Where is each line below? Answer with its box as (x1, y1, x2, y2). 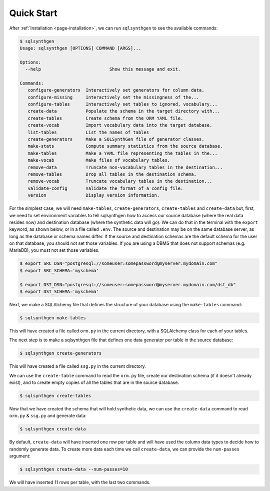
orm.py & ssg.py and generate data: (9, 413, 87, 419)
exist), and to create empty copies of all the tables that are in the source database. (9, 379, 179, 385)
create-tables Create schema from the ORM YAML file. (27, 115, 183, 121)
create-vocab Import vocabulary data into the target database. (27, 123, 212, 128)
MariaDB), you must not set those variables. (9, 247, 100, 253)
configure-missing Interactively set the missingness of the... (27, 94, 199, 100)
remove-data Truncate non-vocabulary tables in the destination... (27, 164, 223, 170)
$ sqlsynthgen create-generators (19, 350, 102, 356)
